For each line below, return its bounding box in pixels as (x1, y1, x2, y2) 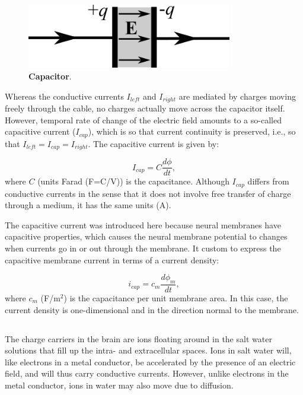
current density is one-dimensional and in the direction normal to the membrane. (5, 303, 299, 316)
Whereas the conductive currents (5, 90, 124, 102)
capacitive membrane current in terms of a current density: (5, 253, 219, 266)
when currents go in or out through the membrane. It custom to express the (5, 241, 281, 254)
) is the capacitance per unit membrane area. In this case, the (63, 291, 288, 304)
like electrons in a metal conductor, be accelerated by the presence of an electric (5, 355, 296, 368)
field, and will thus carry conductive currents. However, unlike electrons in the (5, 367, 289, 380)
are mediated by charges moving (178, 90, 296, 102)
